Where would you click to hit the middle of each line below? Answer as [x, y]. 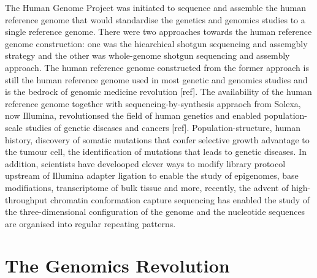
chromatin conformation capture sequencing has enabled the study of [180, 199]
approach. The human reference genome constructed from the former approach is [157, 67]
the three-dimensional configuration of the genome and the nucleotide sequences [155, 212]
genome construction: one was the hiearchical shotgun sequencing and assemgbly [156, 43]
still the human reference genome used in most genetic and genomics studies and [156, 79]
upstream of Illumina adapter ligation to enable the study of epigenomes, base [152, 175]
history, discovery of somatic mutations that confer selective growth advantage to [157, 139]
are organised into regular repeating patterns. [90, 223]
